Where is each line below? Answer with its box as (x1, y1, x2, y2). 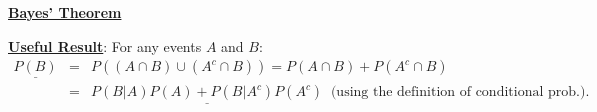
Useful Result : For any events (8, 35, 202, 56)
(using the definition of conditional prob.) (330, 85, 586, 100)
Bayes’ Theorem (8, 2, 122, 22)
